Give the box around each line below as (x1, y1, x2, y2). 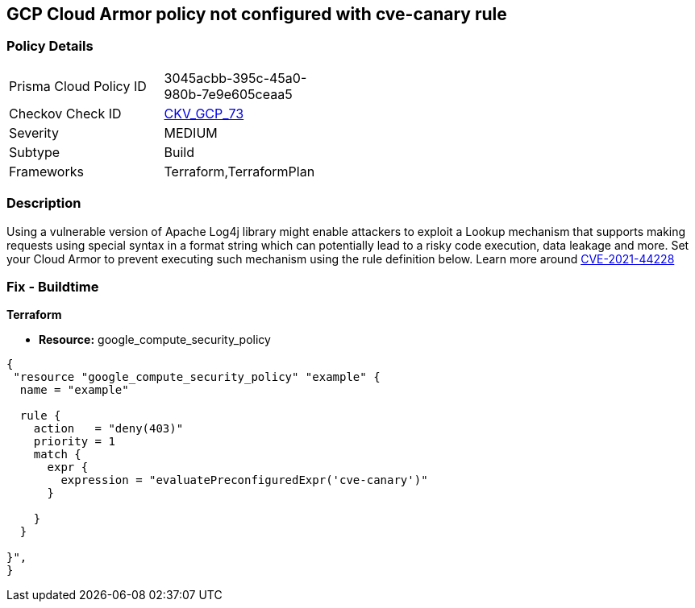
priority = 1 (33, 435, 115, 449)
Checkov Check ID (9, 105, 122, 122)
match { (33, 448, 81, 461)
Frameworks (9, 163, 84, 180)
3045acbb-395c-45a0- (164, 69, 307, 86)
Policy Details (6, 38, 94, 55)
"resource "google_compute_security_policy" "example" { (13, 370, 381, 384)
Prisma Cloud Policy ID (9, 77, 147, 94)
